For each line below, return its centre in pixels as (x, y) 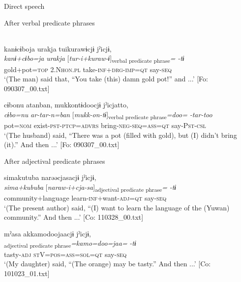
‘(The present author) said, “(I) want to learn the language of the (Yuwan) (117, 207)
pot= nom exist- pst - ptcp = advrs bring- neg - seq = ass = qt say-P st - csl (105, 125)
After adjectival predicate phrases (55, 161)
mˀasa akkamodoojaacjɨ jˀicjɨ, (47, 233)
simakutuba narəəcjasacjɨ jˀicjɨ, (50, 177)
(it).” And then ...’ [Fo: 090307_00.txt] (62, 144)
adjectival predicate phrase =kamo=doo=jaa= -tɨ (70, 244)
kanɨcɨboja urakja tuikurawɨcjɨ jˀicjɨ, (58, 48)
